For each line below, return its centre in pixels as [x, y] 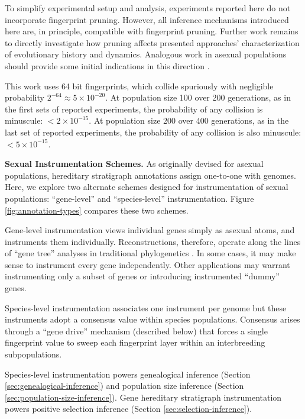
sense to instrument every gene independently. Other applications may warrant [147, 264]
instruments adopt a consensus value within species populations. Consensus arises [152, 319]
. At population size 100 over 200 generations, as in [198, 97]
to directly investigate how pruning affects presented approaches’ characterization [152, 42]
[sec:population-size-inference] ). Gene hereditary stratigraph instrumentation [143, 397]
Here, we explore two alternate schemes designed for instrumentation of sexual [147, 187]
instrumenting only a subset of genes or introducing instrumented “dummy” [142, 276]
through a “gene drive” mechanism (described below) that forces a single [136, 331]
